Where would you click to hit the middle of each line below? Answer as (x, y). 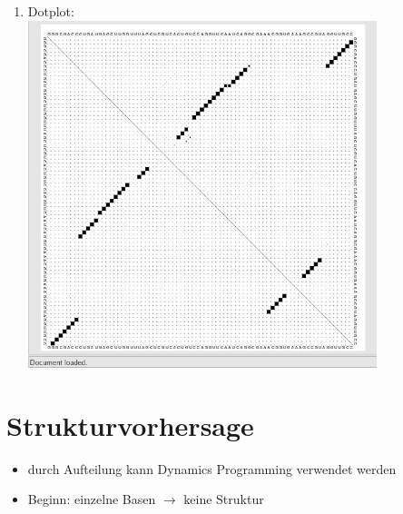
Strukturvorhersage (130, 425)
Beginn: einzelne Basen (92, 499)
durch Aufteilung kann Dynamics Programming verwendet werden (212, 468)
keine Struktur (224, 499)
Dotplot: (51, 11)
